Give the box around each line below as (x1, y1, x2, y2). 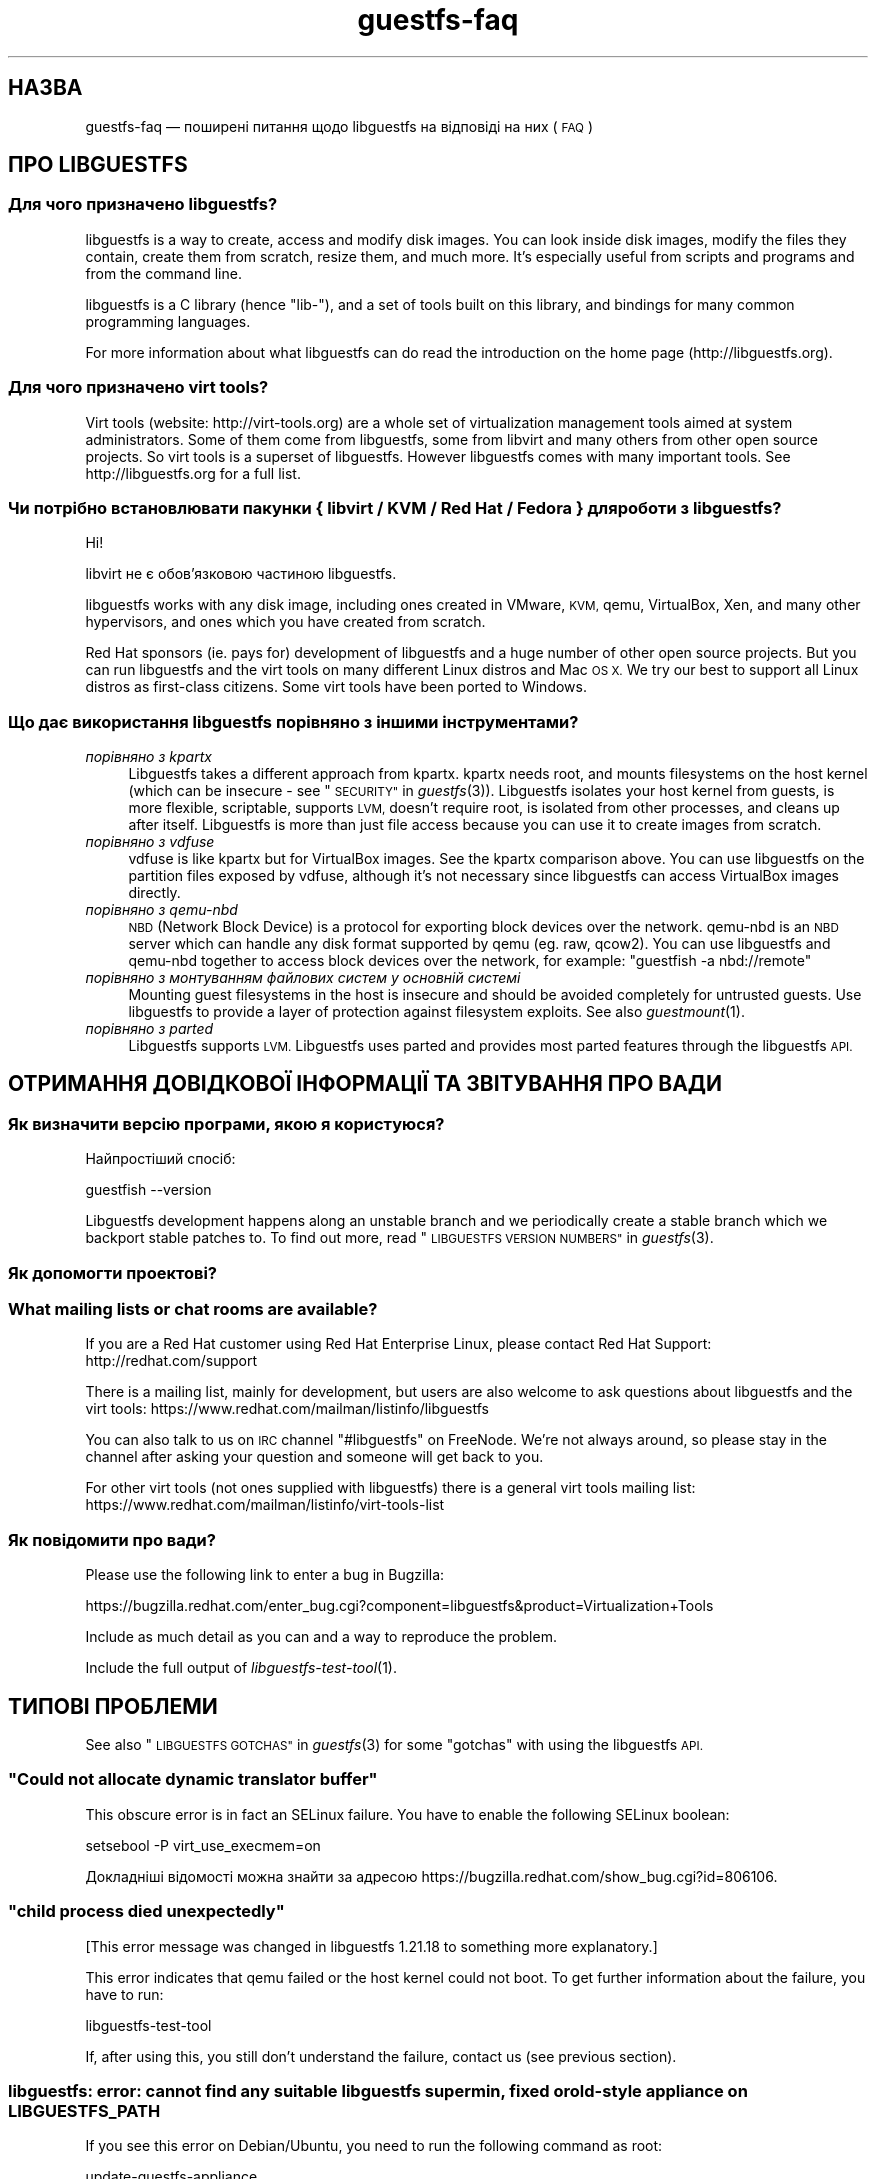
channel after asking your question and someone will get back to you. (85, 1448, 544, 1466)
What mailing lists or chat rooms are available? (8, 1299, 378, 1320)
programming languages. (85, 312, 251, 330)
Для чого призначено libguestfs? (8, 194, 278, 215)
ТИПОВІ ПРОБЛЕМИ (8, 1693, 218, 1719)
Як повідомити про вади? (8, 1529, 216, 1550)
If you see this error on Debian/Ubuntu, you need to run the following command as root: (85, 2137, 663, 2155)
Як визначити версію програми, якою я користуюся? (8, 1113, 445, 1134)
